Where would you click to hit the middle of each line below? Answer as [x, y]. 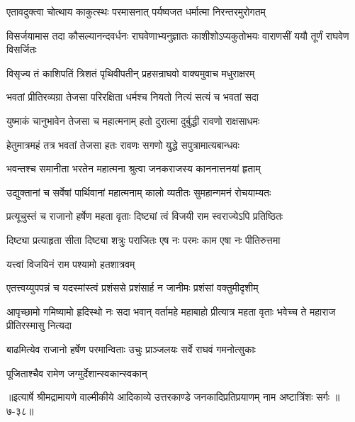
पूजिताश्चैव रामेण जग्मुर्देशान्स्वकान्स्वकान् [77, 373]
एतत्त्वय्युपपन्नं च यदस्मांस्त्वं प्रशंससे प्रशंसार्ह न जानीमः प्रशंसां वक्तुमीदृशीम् [133, 288]
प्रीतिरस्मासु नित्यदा [39, 325]
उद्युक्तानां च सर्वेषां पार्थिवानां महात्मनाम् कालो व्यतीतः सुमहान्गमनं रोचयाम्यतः [139, 192]
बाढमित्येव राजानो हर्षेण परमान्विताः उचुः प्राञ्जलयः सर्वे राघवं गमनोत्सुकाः [131, 349]
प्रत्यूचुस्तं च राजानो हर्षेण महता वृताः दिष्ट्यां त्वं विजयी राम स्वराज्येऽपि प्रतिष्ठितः [145, 216]
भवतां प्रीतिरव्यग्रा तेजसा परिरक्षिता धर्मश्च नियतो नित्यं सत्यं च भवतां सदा [133, 97]
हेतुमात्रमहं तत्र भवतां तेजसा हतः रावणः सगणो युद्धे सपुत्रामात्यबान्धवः [123, 144]
